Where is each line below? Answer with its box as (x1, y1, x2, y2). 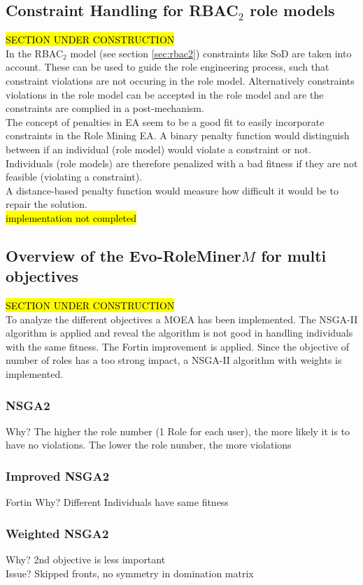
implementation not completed (6, 210, 137, 225)
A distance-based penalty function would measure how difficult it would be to (6, 183, 339, 197)
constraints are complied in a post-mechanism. (6, 101, 204, 115)
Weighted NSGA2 (6, 524, 109, 542)
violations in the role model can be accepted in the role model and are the (6, 87, 324, 101)
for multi (261, 244, 327, 266)
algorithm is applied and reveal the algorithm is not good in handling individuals (6, 325, 353, 340)
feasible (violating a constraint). (6, 169, 143, 184)
